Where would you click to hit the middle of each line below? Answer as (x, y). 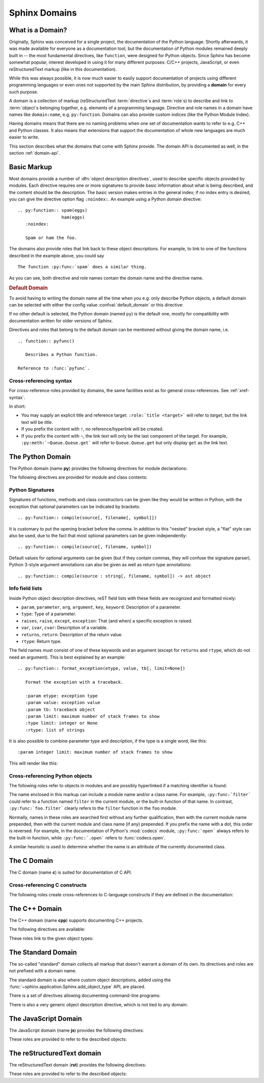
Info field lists (26, 588)
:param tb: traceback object (60, 709)
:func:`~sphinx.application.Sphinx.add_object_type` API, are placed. (77, 986)
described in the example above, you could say (57, 255)
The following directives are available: (47, 929)
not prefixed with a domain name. (43, 971)
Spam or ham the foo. (51, 238)
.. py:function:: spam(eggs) (53, 210)
